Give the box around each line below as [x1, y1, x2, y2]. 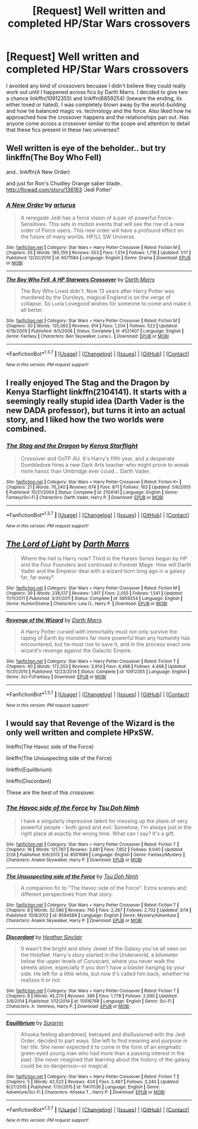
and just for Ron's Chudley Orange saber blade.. [6, 179, 123, 187]
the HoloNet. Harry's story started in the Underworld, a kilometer [20, 951, 179, 958]
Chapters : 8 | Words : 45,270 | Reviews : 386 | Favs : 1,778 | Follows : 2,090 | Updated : [6, 993, 178, 999]
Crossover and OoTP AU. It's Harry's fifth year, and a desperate [20, 455, 175, 462]
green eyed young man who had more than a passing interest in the [20, 1049, 185, 1057]
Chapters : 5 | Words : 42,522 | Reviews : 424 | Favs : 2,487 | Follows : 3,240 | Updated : [6, 1079, 180, 1085]
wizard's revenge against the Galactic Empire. [20, 647, 133, 654]
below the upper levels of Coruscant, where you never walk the [20, 957, 175, 965]
